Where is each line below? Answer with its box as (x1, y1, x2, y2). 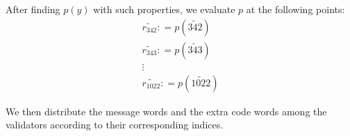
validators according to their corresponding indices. (6, 117, 224, 132)
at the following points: (246, 2, 345, 16)
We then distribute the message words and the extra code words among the (6, 104, 327, 118)
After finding (6, 2, 60, 16)
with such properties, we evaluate (93, 2, 235, 16)
